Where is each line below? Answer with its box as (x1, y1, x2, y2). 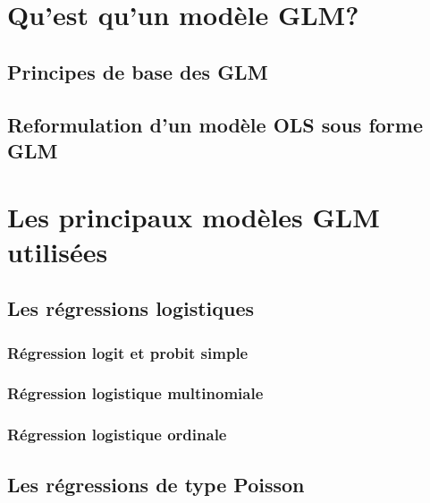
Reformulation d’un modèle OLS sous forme (7, 110, 424, 138)
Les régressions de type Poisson (7, 470, 305, 498)
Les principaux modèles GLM (7, 198, 380, 234)
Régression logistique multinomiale (7, 382, 264, 405)
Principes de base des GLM (7, 57, 268, 85)
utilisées (7, 233, 108, 269)
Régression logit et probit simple (7, 341, 249, 363)
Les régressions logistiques (7, 294, 255, 322)
